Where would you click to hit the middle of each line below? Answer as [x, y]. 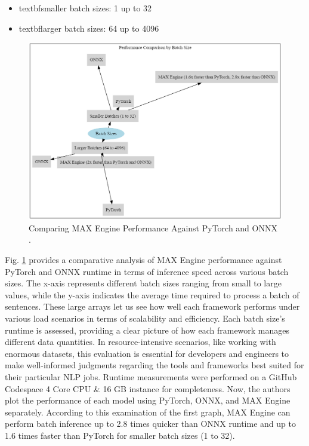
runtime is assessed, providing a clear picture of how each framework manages [147, 330]
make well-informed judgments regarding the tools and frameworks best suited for [154, 365]
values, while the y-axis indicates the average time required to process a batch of [152, 294]
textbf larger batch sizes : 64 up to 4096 [89, 28]
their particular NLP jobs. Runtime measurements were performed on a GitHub [151, 376]
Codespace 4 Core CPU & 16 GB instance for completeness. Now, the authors [148, 388]
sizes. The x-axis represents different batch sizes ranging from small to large [143, 283]
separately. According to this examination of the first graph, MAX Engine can [148, 412]
